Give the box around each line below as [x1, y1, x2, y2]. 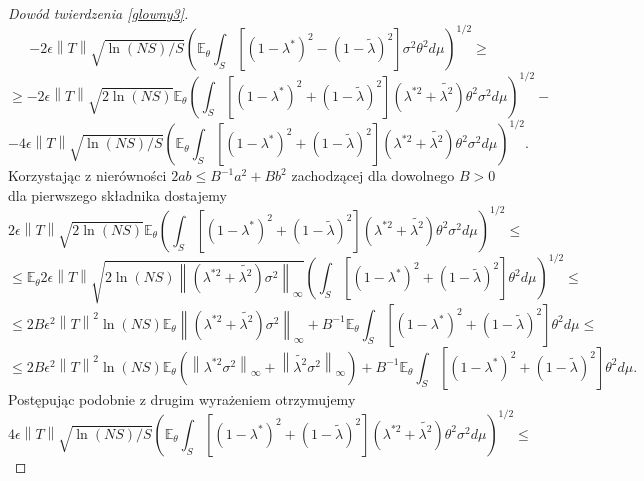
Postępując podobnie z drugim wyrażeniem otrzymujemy [8, 388, 356, 409]
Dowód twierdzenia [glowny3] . [8, 3, 189, 23]
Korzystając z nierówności [8, 165, 167, 186]
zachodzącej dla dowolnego [291, 165, 455, 186]
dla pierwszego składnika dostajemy [8, 184, 227, 205]
